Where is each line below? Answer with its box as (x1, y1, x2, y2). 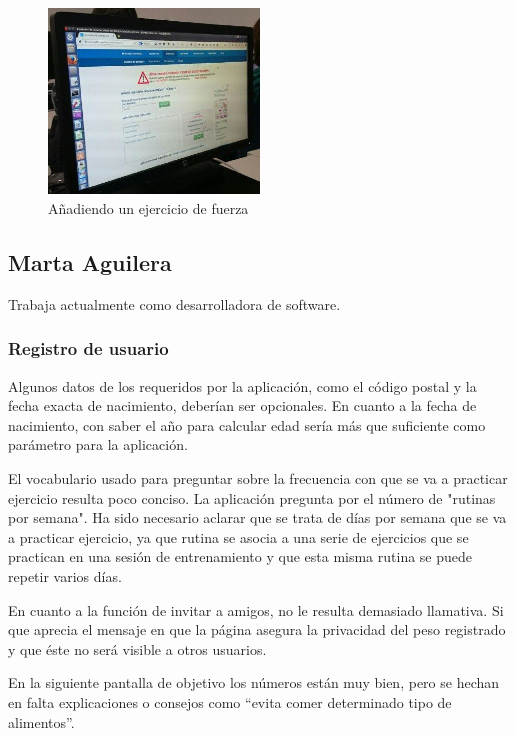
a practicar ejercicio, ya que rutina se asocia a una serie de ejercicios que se (8, 526, 469, 547)
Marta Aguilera (8, 246, 172, 277)
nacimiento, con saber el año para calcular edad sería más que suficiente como (8, 414, 486, 435)
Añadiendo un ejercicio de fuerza (48, 197, 249, 218)
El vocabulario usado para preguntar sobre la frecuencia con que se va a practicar (8, 467, 508, 488)
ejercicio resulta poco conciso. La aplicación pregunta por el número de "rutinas (8, 487, 496, 508)
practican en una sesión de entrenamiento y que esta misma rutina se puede (8, 546, 473, 567)
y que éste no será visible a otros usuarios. (8, 638, 267, 659)
